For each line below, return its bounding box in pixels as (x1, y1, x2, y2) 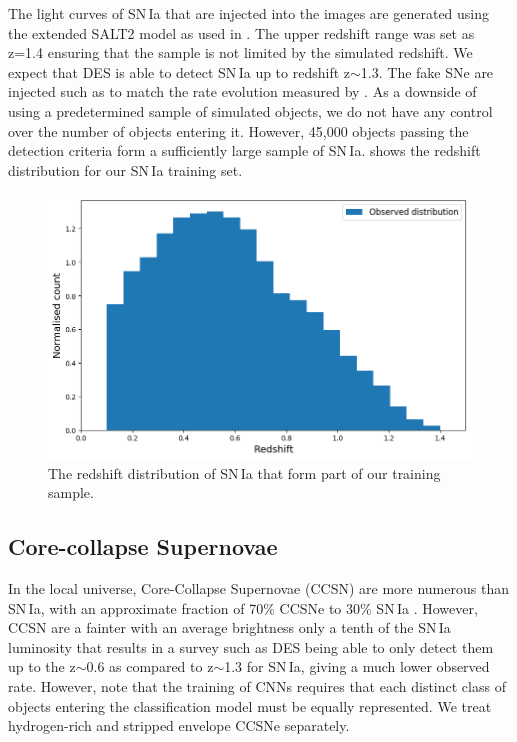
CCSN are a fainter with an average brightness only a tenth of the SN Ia (8, 617, 451, 638)
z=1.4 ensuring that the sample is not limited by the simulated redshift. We (8, 42, 473, 63)
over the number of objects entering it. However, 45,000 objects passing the (8, 120, 469, 141)
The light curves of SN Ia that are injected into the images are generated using (8, 3, 490, 23)
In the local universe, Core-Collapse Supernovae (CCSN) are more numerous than (8, 577, 509, 598)
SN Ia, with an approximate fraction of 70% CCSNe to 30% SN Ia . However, (8, 597, 478, 618)
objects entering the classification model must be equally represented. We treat (8, 695, 492, 716)
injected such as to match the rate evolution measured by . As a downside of (8, 81, 477, 102)
